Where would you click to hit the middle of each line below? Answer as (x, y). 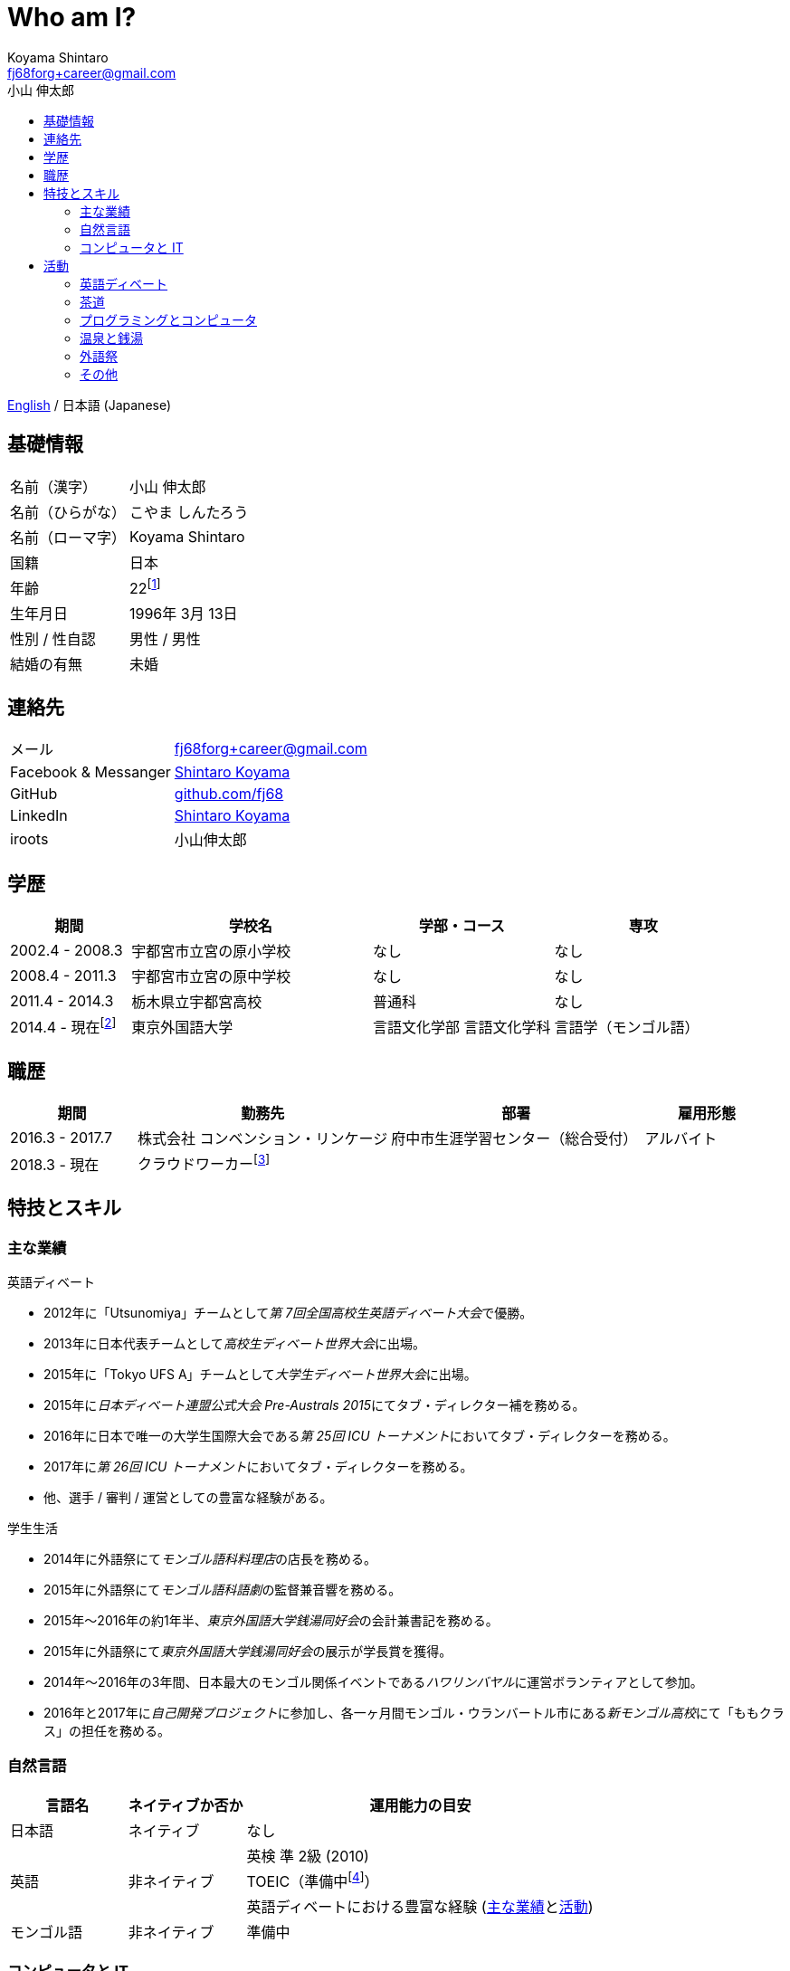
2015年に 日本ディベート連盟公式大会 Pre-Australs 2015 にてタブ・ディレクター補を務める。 (314, 1405)
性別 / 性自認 (53, 638)
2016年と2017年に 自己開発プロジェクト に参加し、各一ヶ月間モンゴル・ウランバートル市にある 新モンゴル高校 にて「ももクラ (414, 1713)
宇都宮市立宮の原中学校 (211, 977)
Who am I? (72, 17)
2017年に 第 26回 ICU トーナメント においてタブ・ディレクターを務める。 (258, 1466)
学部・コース (462, 926)
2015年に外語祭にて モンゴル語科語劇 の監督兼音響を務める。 (223, 1590)
